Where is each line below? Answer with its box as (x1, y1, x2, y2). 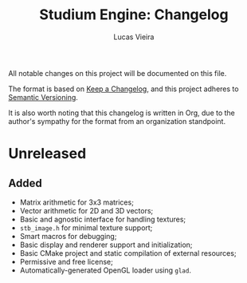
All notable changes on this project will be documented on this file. (8, 68, 227, 78)
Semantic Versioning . (8, 92, 78, 102)
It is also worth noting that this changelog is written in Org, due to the (8, 108, 235, 118)
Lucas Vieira (113, 32, 155, 42)
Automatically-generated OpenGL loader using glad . (19, 265, 191, 275)
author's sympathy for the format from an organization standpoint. (8, 116, 225, 126)
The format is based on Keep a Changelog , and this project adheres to (8, 84, 239, 94)
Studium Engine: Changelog (39, 6, 229, 24)
